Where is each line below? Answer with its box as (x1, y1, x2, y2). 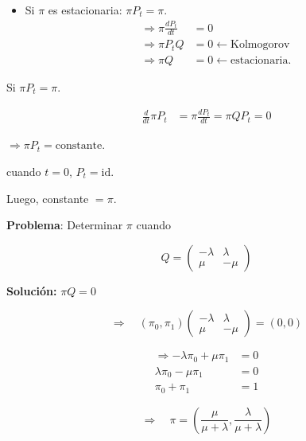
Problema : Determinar (6, 217, 123, 233)
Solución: (6, 282, 57, 299)
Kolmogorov (230, 39, 290, 51)
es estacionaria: (48, 2, 122, 18)
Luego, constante (6, 189, 89, 206)
